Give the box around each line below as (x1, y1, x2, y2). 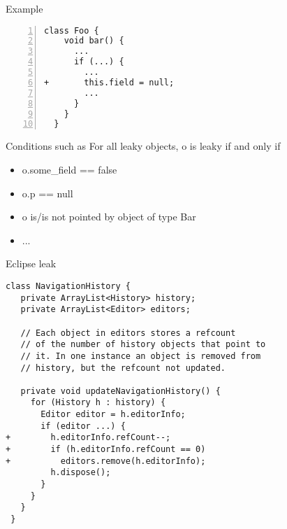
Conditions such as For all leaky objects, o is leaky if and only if (6, 139, 281, 153)
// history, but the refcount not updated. (20, 362, 226, 373)
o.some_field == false (22, 162, 117, 176)
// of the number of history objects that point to (20, 339, 266, 350)
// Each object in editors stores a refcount (20, 327, 236, 338)
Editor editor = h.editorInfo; (41, 409, 186, 420)
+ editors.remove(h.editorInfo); (6, 456, 206, 466)
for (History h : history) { (30, 397, 166, 408)
